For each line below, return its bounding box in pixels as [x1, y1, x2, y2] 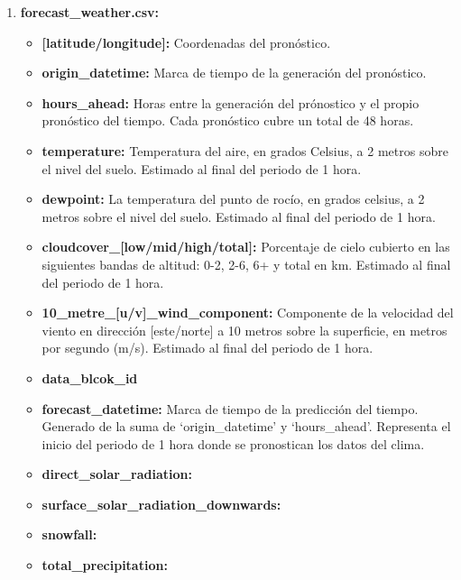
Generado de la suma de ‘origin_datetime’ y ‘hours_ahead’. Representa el [41, 417, 451, 436]
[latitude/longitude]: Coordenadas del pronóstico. [41, 32, 331, 51]
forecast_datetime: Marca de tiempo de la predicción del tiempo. [41, 399, 419, 418]
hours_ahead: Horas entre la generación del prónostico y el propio [41, 93, 420, 112]
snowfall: [41, 525, 97, 544]
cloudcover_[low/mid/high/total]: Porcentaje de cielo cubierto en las [41, 237, 450, 256]
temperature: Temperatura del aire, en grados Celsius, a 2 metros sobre [41, 141, 448, 160]
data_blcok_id [41, 368, 138, 387]
